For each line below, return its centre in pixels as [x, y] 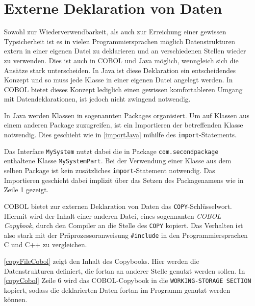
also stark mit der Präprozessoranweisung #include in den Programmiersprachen [126, 235]
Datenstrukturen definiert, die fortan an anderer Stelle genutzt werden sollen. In [125, 270]
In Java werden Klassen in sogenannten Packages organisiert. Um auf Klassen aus [127, 115]
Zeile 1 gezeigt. [26, 190]
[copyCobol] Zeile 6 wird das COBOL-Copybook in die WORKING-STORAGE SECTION [127, 280]
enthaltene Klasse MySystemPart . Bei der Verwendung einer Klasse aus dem [118, 161]
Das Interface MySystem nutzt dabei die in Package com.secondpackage [111, 151]
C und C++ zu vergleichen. [46, 244]
